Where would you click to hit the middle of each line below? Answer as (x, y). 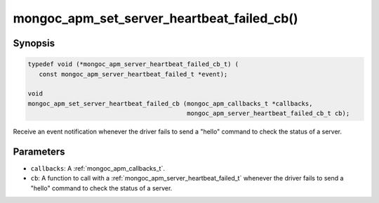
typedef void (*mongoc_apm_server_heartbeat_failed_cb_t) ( (133, 64)
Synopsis (34, 43)
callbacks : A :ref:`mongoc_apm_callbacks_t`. (98, 168)
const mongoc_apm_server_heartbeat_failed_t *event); (133, 74)
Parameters (39, 151)
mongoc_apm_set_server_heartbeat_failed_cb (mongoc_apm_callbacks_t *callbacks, (170, 103)
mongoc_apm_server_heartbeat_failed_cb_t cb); (268, 113)
